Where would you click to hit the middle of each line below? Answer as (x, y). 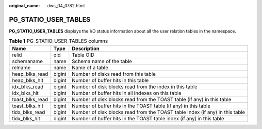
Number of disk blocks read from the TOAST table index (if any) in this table (158, 112)
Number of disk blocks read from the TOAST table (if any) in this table (152, 99)
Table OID (83, 55)
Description (86, 48)
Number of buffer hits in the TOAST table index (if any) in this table (148, 118)
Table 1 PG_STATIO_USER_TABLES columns (58, 41)
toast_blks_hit (28, 106)
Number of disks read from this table (114, 74)
